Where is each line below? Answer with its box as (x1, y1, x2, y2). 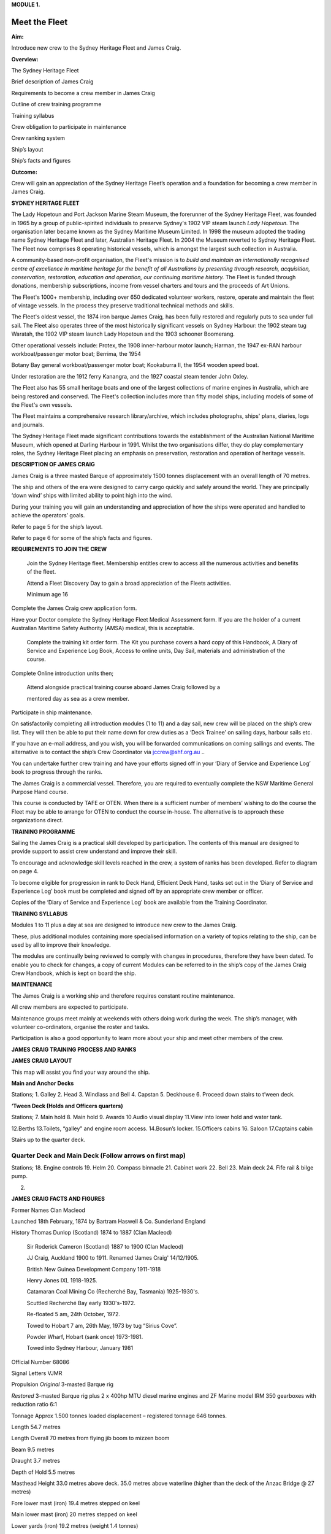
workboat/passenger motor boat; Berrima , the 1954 (11, 350, 141, 358)
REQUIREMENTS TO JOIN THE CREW (11, 545, 107, 553)
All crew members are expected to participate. (11, 1003, 129, 1011)
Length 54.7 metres (11, 1424, 61, 1431)
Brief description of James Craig (11, 78, 94, 85)
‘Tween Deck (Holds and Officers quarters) (11, 1102, 123, 1109)
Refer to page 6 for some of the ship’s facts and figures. (11, 534, 153, 542)
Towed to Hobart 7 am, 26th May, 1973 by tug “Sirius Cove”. (26, 1322, 178, 1329)
